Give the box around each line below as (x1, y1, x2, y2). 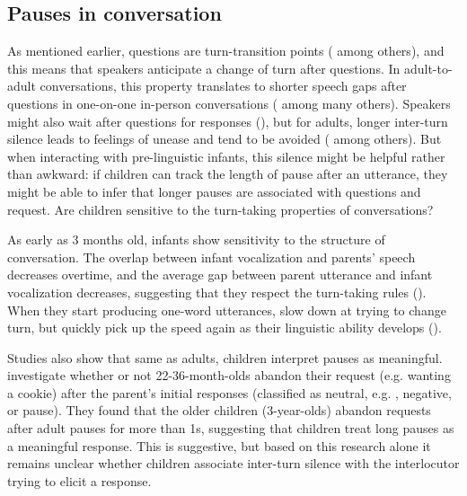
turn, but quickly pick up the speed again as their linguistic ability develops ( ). (7, 318, 442, 337)
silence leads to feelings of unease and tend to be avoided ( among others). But (7, 129, 442, 148)
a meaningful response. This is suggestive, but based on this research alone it (7, 436, 431, 455)
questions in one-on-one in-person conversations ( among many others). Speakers (7, 93, 451, 112)
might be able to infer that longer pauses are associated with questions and (7, 182, 421, 200)
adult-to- (403, 58, 453, 77)
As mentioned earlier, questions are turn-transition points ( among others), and (7, 41, 445, 60)
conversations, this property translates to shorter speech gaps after (40, 76, 407, 95)
